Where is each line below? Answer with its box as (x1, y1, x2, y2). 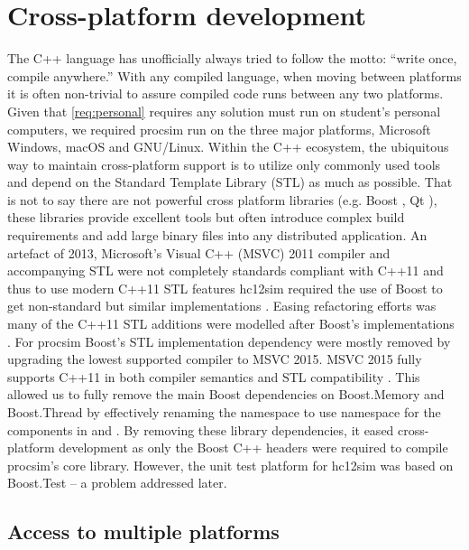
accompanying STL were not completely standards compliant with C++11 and (7, 261, 444, 280)
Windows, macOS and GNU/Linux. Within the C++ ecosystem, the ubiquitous (7, 137, 449, 156)
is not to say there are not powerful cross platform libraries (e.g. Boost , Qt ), (7, 190, 437, 209)
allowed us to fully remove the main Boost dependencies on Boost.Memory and (7, 385, 445, 404)
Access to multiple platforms (7, 517, 280, 545)
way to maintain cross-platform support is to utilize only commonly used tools (7, 154, 441, 173)
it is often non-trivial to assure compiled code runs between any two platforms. (7, 84, 444, 103)
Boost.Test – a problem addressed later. (7, 473, 227, 492)
